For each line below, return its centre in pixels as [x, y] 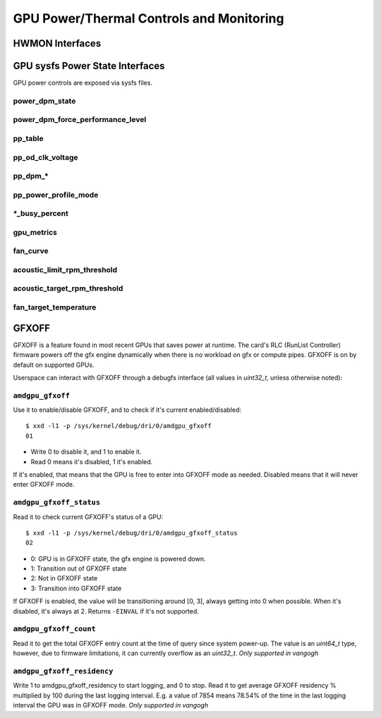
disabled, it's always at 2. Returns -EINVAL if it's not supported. [106, 611]
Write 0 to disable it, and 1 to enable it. [86, 452]
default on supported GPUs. [54, 365]
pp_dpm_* [31, 176]
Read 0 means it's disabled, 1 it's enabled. [92, 461]
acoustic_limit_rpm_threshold [65, 269]
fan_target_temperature [55, 308]
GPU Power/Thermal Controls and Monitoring [149, 18]
